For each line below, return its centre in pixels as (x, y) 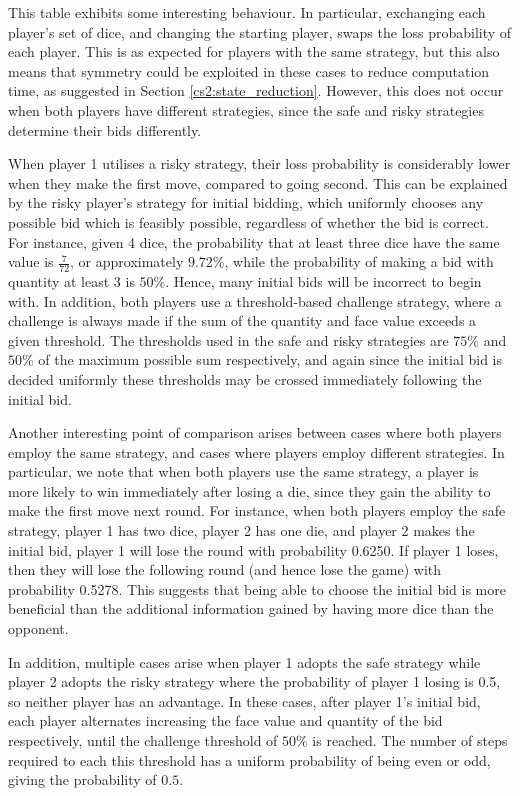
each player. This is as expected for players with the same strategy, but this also (254, 51)
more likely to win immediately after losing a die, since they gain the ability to (249, 490)
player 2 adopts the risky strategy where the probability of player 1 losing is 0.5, (254, 681)
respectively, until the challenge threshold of (143, 740)
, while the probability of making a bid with (359, 261)
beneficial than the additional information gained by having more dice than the (251, 608)
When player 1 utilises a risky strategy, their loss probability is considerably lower (259, 163)
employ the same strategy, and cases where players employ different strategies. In (256, 451)
